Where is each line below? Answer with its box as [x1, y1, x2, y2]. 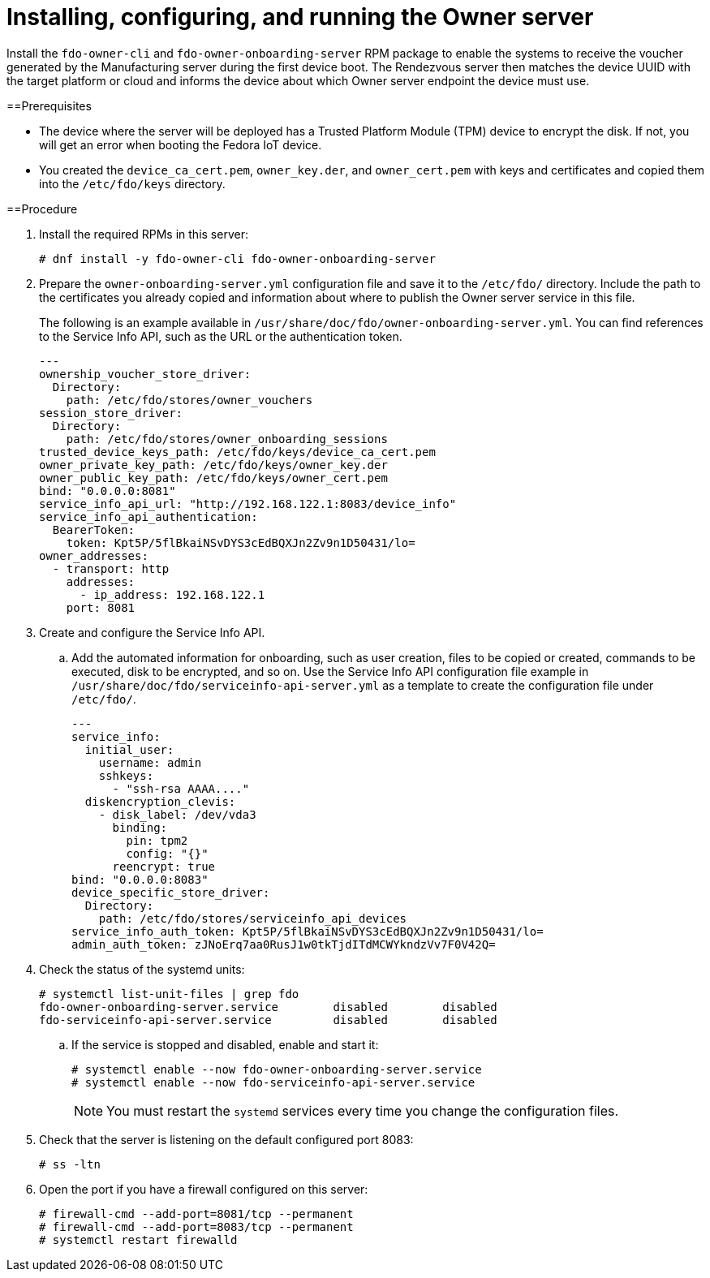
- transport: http [52, 562, 170, 575]
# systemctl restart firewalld [39, 1233, 238, 1246]
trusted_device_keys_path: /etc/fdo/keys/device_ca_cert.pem [39, 445, 436, 458]
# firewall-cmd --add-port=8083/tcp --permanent [39, 1220, 354, 1233]
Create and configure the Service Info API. [39, 625, 265, 639]
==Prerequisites [6, 98, 92, 113]
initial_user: [84, 742, 174, 756]
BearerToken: [52, 523, 136, 536]
